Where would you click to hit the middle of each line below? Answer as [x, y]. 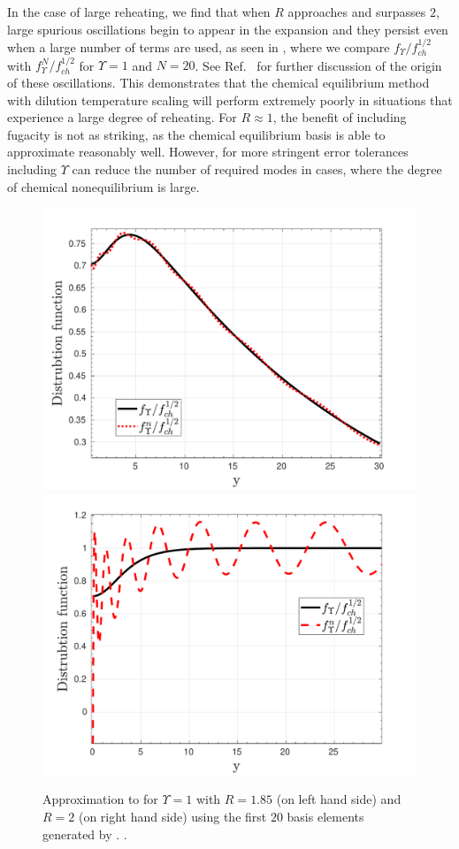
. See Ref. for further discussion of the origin [318, 65]
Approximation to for [100, 799]
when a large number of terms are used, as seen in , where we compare [199, 47]
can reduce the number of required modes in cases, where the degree [257, 168]
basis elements [325, 816]
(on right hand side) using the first [172, 816]
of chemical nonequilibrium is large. [103, 186]
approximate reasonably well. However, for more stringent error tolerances [208, 152]
